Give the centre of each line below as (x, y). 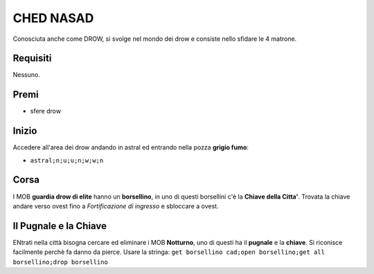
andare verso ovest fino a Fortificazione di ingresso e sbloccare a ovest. (116, 206)
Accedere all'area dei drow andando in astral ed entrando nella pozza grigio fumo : (131, 147)
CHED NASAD (53, 18)
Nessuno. (27, 75)
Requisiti (32, 58)
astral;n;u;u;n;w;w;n (67, 160)
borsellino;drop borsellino (61, 262)
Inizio (25, 131)
